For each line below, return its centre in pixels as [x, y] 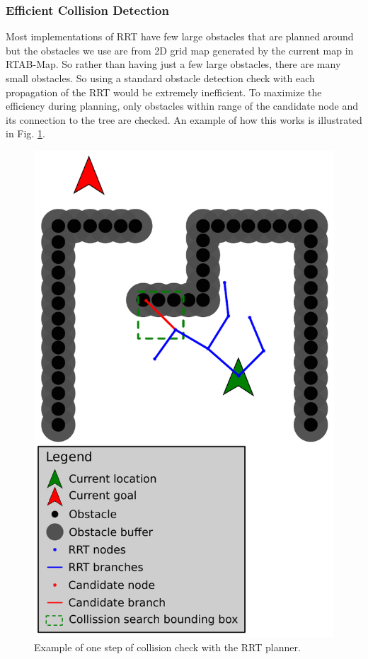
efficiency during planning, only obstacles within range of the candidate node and [182, 106]
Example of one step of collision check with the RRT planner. [167, 647]
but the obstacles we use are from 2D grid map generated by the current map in [180, 50]
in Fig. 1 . [25, 133]
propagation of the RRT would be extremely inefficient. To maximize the [164, 92]
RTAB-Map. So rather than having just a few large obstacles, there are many [173, 64]
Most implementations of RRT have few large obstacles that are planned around [180, 36]
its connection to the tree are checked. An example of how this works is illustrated [184, 119]
